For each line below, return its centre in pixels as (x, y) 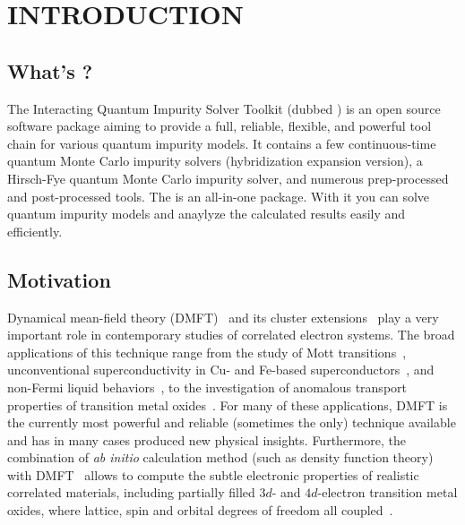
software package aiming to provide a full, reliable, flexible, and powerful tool (220, 126)
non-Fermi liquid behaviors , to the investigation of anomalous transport (207, 387)
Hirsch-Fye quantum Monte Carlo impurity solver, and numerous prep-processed (228, 178)
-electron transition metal (387, 492)
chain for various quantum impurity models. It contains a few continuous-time (222, 143)
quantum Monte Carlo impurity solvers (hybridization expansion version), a (215, 161)
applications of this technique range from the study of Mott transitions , (207, 352)
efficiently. (35, 231)
